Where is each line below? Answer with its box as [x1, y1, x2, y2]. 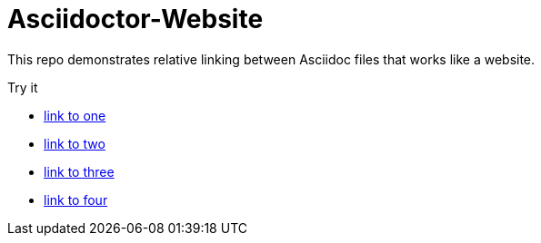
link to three [44, 163, 115, 180]
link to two [44, 135, 105, 151]
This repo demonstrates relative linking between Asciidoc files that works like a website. [7, 51, 536, 67]
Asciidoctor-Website [7, 4, 264, 34]
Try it [7, 79, 38, 95]
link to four [44, 191, 108, 208]
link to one [44, 107, 106, 123]
